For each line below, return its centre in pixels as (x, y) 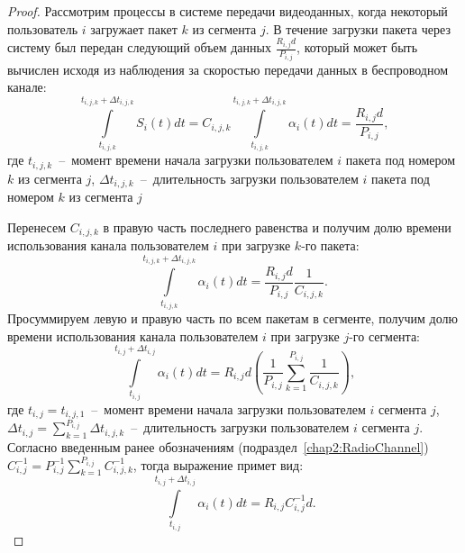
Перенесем (37, 227)
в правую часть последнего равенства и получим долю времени (277, 227)
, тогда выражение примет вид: (218, 464)
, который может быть (357, 47)
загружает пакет (134, 28)
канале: (27, 87)
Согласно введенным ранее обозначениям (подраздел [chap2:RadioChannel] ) (218, 447)
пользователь (43, 28)
